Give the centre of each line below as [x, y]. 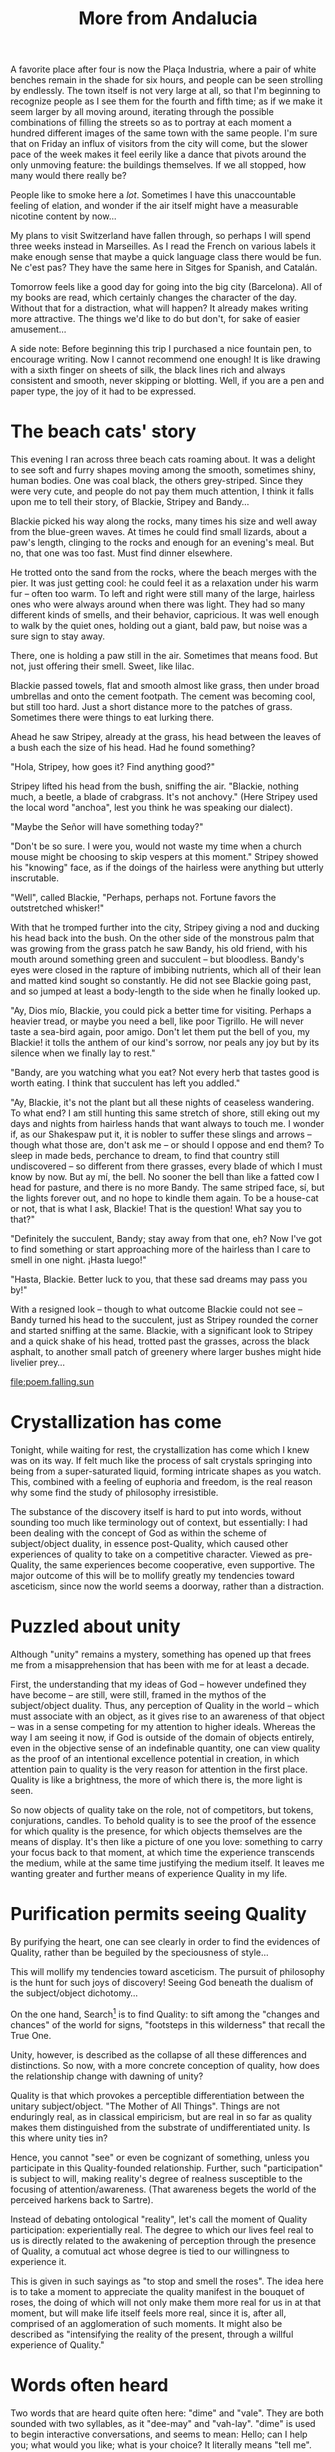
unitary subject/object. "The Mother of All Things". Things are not [145, 2106]
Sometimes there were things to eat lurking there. [112, 718]
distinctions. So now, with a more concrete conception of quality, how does [165, 2065]
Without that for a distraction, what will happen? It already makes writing [159, 308]
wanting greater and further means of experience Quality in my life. [149, 1873]
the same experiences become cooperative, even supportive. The [179, 1565]
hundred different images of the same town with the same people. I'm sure [164, 133]
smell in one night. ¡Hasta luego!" [78, 1260]
